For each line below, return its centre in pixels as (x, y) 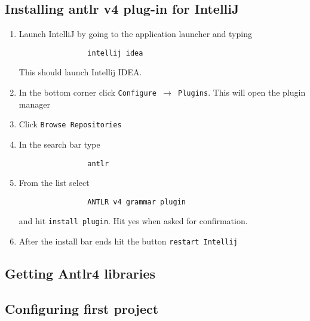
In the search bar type (59, 144)
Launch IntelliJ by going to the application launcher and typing (135, 34)
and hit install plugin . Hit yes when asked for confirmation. (133, 221)
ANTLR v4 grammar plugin (136, 202)
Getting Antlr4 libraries (80, 273)
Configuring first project (82, 308)
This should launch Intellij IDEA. (80, 72)
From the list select (54, 183)
